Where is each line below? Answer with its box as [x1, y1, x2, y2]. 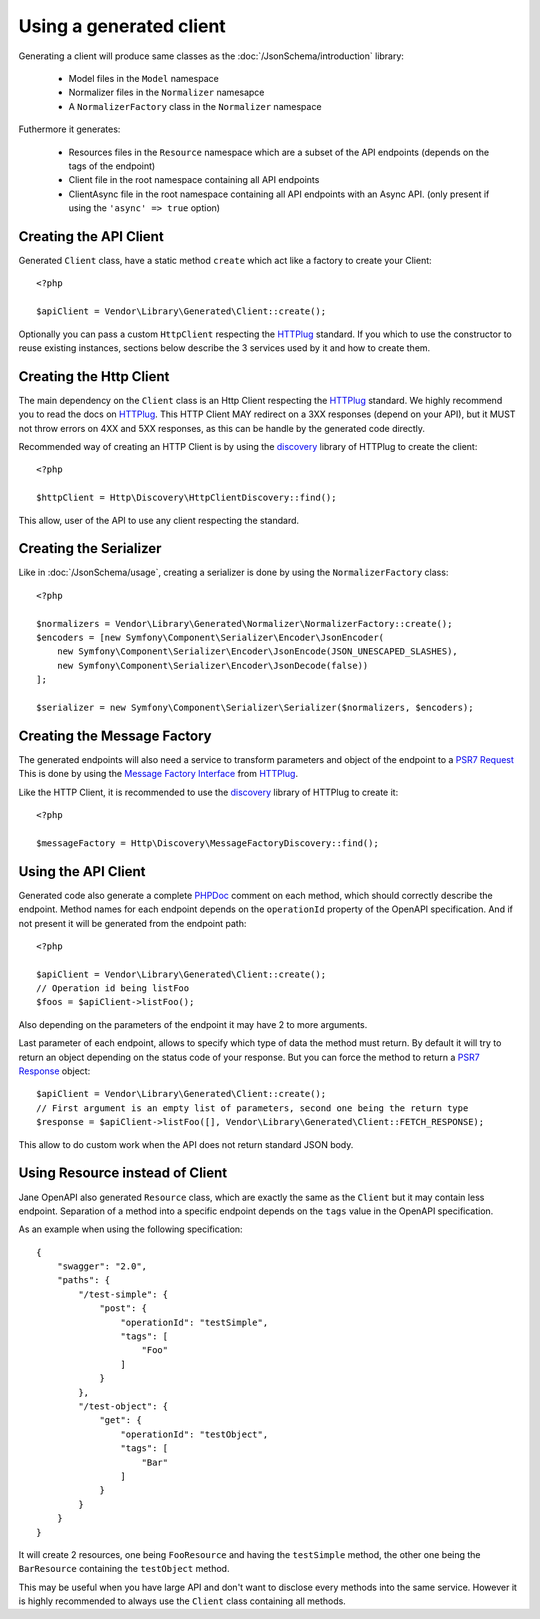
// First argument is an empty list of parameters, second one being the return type [36, 1102, 469, 1114]
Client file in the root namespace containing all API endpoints [68, 174, 320, 186]
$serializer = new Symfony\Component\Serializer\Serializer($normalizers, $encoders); [36, 701, 474, 713]
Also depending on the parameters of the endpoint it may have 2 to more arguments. [18, 1018, 368, 1030]
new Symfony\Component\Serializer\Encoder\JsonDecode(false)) [56, 660, 369, 671]
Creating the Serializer [18, 540, 162, 557]
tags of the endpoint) [68, 160, 156, 172]
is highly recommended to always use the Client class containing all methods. [18, 1595, 347, 1607]
